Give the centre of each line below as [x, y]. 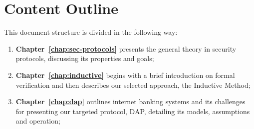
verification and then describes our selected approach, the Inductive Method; [133, 85]
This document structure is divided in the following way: [91, 32]
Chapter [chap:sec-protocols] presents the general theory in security [126, 48]
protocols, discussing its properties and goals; [85, 58]
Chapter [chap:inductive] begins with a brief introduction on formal [125, 75]
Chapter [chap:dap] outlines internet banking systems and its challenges [130, 101]
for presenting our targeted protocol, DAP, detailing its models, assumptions [133, 111]
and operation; [38, 121]
